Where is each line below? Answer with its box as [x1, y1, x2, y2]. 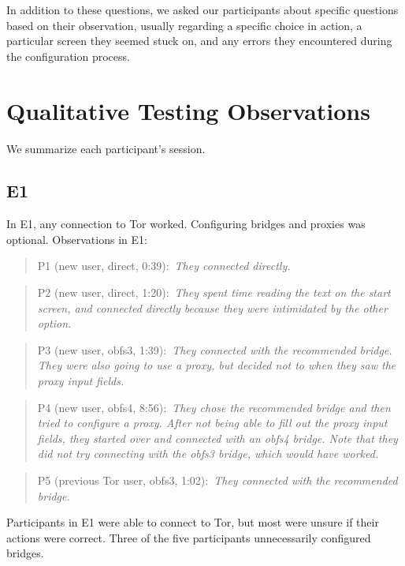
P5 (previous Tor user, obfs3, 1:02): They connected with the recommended [37, 472, 398, 489]
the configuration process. [6, 47, 130, 64]
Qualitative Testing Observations [6, 94, 370, 126]
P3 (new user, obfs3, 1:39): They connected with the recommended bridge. [37, 341, 392, 358]
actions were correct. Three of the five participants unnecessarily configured [6, 529, 371, 545]
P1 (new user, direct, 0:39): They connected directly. [37, 257, 291, 274]
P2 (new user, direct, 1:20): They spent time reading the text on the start [37, 284, 391, 301]
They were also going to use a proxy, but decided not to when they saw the [37, 357, 396, 373]
